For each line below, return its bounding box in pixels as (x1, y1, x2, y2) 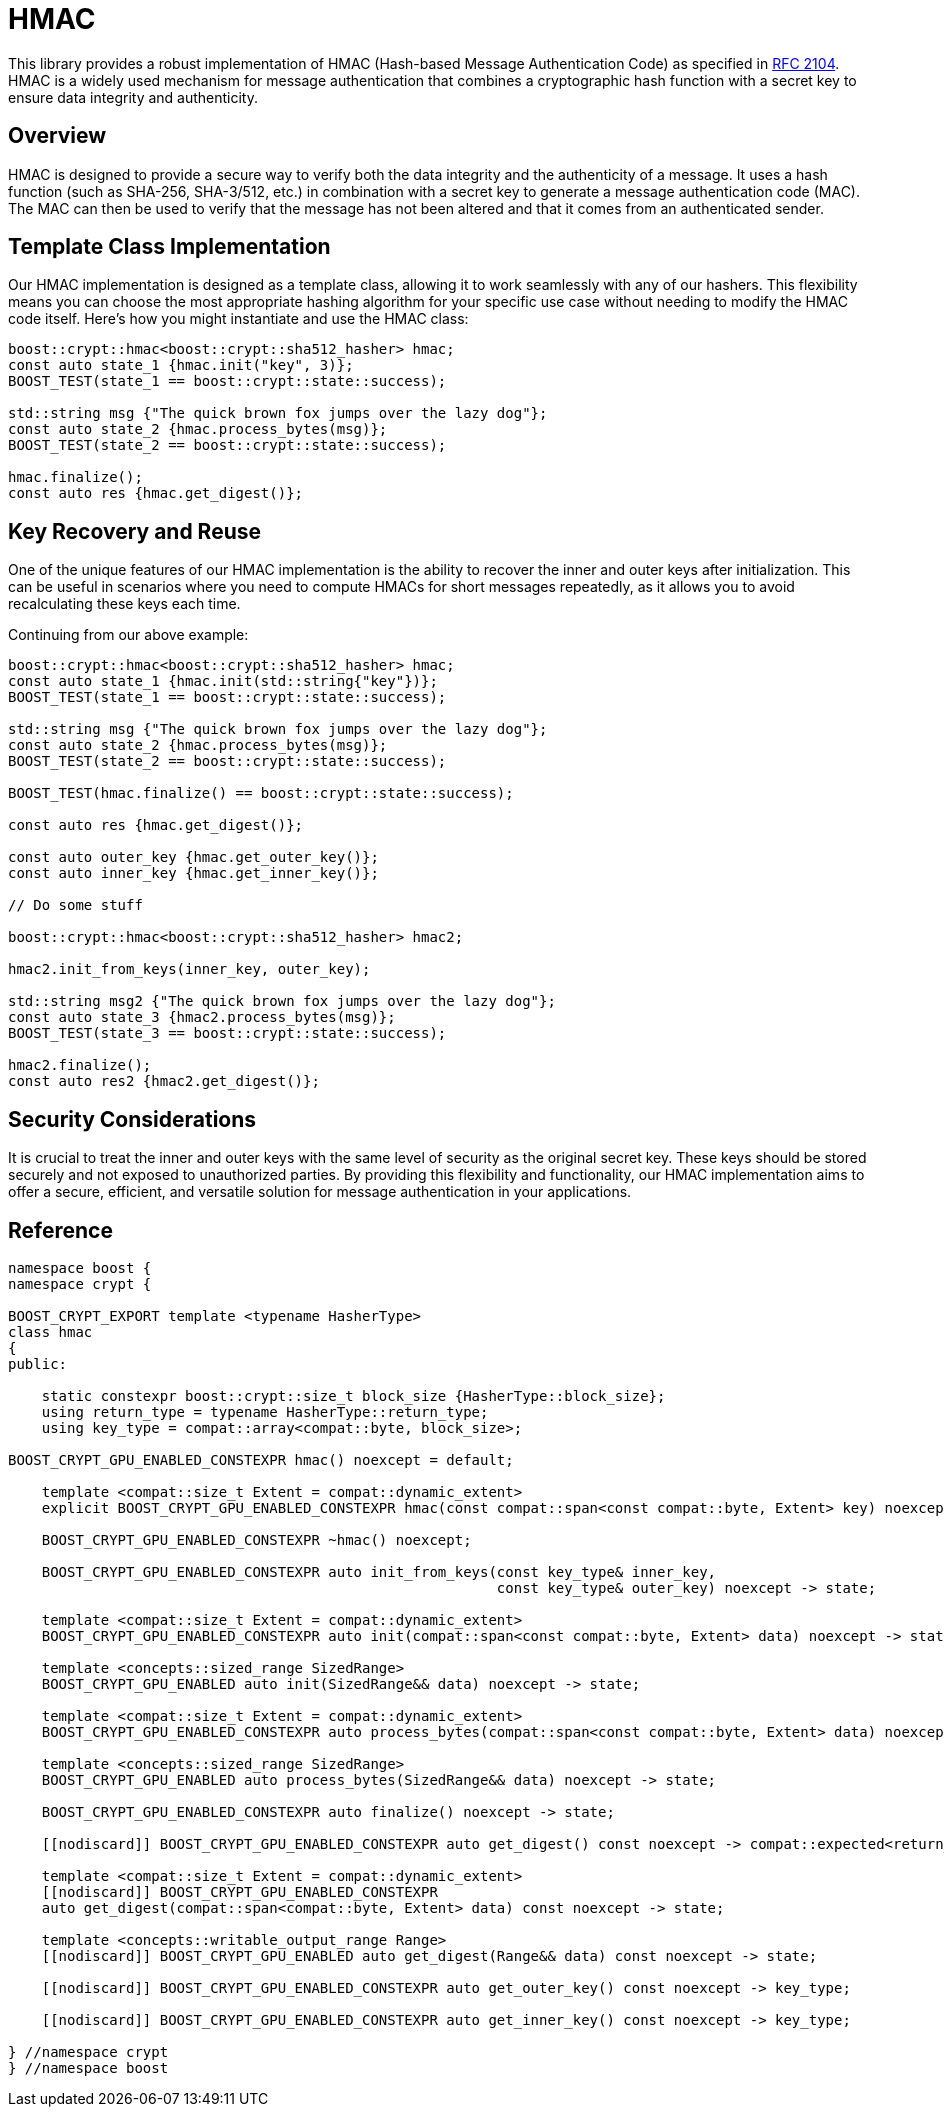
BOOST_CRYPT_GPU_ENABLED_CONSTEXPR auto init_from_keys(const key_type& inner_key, (41, 1563, 717, 1580)
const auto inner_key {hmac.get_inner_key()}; (8, 865, 379, 882)
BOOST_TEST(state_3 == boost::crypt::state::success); (8, 1025, 447, 1042)
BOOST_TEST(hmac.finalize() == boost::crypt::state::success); (8, 785, 514, 802)
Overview (8, 123, 107, 149)
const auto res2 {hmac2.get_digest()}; (8, 1073, 320, 1090)
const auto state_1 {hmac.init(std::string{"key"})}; (8, 673, 438, 690)
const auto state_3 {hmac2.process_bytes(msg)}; (8, 1009, 396, 1026)
